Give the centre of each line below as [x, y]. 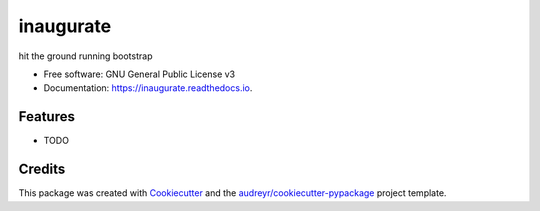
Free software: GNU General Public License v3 [139, 74]
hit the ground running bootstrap [85, 56]
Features [46, 116]
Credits [42, 169]
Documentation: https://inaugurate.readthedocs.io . [148, 88]
